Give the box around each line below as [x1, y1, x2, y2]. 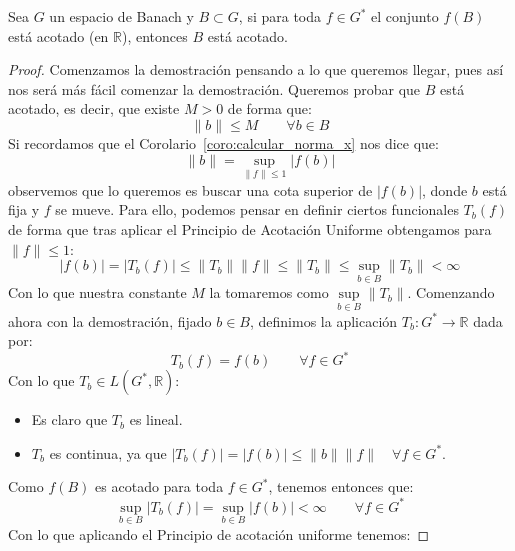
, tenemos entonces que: [268, 476, 414, 497]
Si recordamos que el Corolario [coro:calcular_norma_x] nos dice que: [8, 132, 439, 153]
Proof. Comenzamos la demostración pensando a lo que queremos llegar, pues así [8, 59, 504, 80]
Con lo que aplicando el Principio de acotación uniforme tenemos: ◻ [8, 523, 430, 544]
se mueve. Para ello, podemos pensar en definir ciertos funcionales [55, 199, 459, 220]
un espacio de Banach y [49, 6, 194, 26]
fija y [8, 199, 40, 220]
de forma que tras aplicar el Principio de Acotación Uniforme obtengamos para [8, 218, 492, 239]
